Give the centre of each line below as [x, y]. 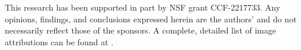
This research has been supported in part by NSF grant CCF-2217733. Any [143, 7]
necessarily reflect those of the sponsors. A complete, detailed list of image [141, 30]
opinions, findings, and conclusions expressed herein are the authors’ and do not [151, 19]
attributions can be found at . [59, 41]
